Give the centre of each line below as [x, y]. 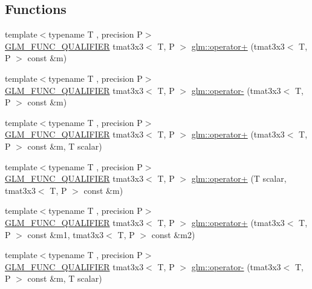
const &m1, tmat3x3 [66, 234]
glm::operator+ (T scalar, [239, 178]
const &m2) [173, 234]
